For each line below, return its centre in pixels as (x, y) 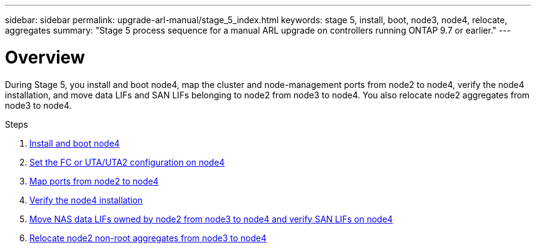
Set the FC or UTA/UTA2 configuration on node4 (127, 162)
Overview (45, 57)
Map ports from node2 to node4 (94, 181)
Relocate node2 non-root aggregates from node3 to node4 (148, 238)
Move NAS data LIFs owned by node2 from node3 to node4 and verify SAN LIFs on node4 (211, 219)
